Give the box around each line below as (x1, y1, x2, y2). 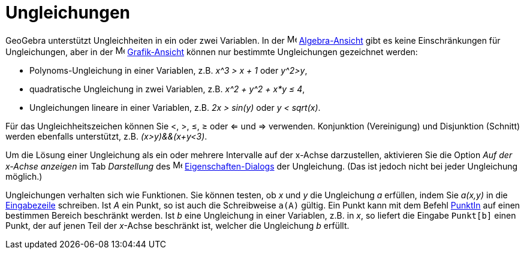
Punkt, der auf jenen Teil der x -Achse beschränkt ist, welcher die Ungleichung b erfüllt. (5, 220, 350, 231)
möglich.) (5, 171, 43, 182)
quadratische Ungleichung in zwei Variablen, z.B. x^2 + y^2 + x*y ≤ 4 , (29, 83, 305, 94)
